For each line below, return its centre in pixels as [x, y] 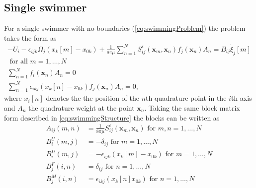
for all [19, 61]
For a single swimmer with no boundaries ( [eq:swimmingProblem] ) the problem [125, 28]
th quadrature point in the [186, 98]
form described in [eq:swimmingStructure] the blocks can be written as [112, 117]
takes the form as [30, 37]
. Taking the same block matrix [192, 108]
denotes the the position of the [92, 98]
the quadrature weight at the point [82, 108]
